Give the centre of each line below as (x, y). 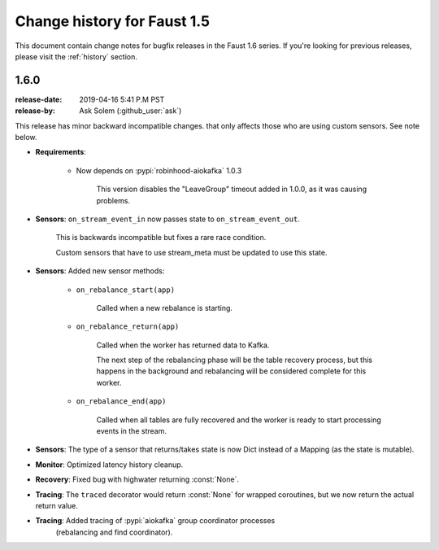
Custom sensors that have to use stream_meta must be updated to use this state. (191, 252)
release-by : (35, 111)
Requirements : (61, 152)
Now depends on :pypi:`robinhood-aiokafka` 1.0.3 (159, 170)
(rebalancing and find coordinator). (114, 532)
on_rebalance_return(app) (128, 327)
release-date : (39, 99)
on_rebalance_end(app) (121, 402)
